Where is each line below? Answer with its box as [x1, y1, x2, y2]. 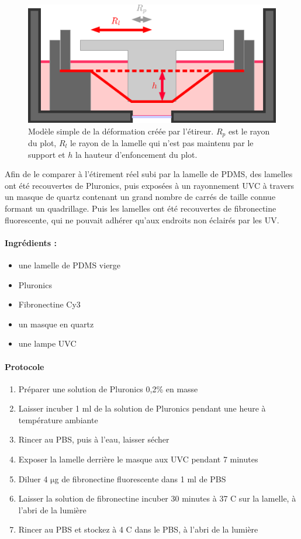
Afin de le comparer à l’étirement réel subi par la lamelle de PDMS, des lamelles [5, 168, 293, 180]
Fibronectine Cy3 [18, 298, 81, 310]
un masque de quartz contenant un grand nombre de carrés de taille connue [5, 191, 276, 203]
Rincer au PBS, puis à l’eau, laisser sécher [18, 433, 169, 445]
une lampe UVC [18, 337, 77, 350]
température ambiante [18, 413, 98, 426]
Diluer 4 [18, 472, 48, 485]
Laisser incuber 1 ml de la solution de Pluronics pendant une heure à [18, 402, 266, 414]
